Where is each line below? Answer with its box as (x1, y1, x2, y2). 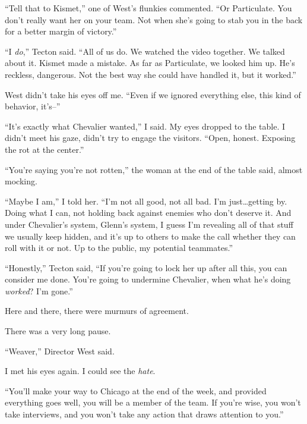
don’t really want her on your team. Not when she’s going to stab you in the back (5, 13, 303, 26)
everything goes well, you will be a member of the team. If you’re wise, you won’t (5, 396, 301, 409)
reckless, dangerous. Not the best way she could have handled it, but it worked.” (5, 68, 296, 80)
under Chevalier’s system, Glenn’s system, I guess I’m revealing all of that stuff (5, 218, 293, 230)
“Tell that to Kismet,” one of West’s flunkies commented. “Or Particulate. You (5, 2, 292, 14)
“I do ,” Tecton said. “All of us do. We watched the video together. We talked (5, 45, 285, 57)
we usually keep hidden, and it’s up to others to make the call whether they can (5, 230, 296, 242)
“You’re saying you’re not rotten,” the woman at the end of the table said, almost (5, 163, 303, 175)
